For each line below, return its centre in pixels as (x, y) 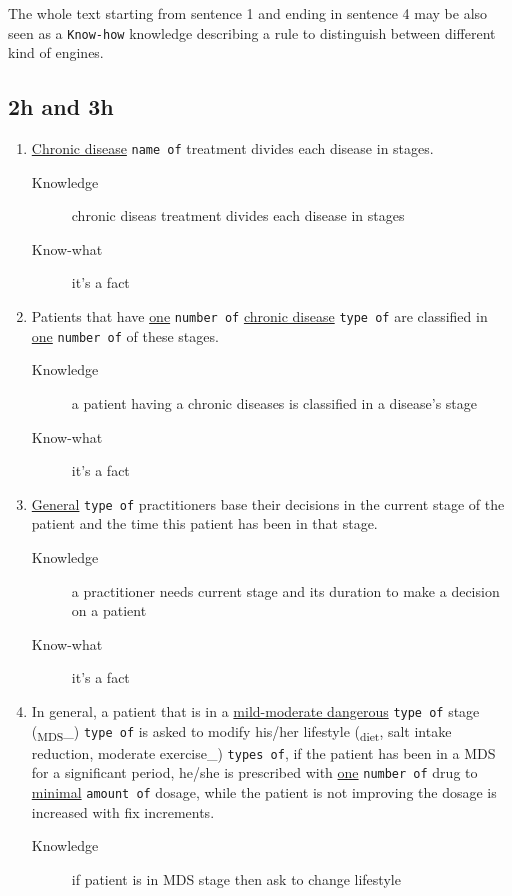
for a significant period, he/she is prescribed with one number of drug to (254, 772)
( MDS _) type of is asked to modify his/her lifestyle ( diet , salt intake (241, 732)
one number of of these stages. (125, 335)
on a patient (109, 610)
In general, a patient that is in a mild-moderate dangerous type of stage (255, 710)
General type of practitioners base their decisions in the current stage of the (268, 503)
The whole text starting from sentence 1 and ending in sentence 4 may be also (248, 13)
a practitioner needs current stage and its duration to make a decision (285, 590)
